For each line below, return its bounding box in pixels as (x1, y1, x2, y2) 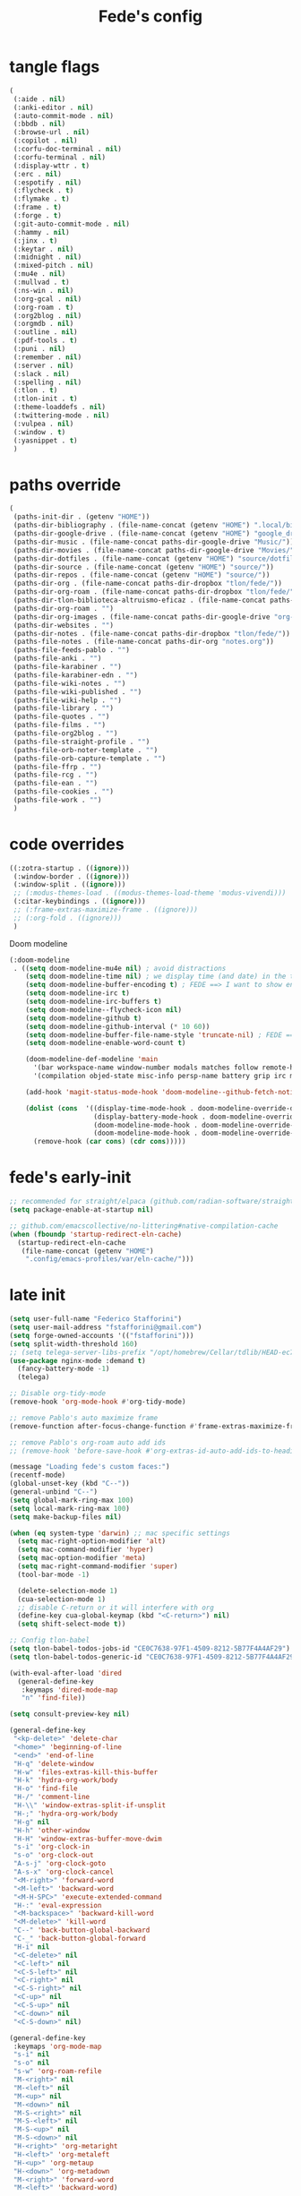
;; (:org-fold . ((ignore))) (13, 914, 123, 922)
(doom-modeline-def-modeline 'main (25, 1055, 159, 1064)
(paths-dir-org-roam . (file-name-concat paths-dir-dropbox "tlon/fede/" (13, 588, 295, 596)
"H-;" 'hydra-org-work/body (13, 1809, 118, 1818)
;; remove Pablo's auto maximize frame (9, 1413, 159, 1422)
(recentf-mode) (9, 1471, 66, 1480)
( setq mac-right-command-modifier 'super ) (17, 1562, 178, 1571)
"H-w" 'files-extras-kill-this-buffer (13, 1767, 159, 1777)
